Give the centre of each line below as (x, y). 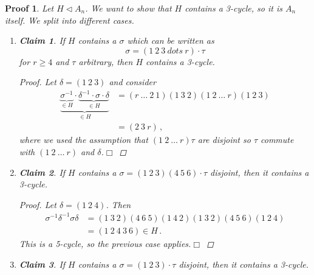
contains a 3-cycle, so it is (234, 8)
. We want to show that (128, 8)
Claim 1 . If (42, 40)
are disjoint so (224, 140)
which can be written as (171, 40)
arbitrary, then (106, 61)
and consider (132, 82)
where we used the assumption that (84, 140)
